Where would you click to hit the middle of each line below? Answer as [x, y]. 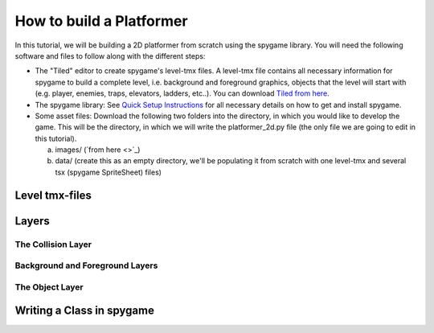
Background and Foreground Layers [86, 265]
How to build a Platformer [101, 21]
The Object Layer [49, 287]
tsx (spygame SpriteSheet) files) [108, 172]
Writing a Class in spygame [84, 311]
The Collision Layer [53, 244]
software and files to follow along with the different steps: [110, 55]
